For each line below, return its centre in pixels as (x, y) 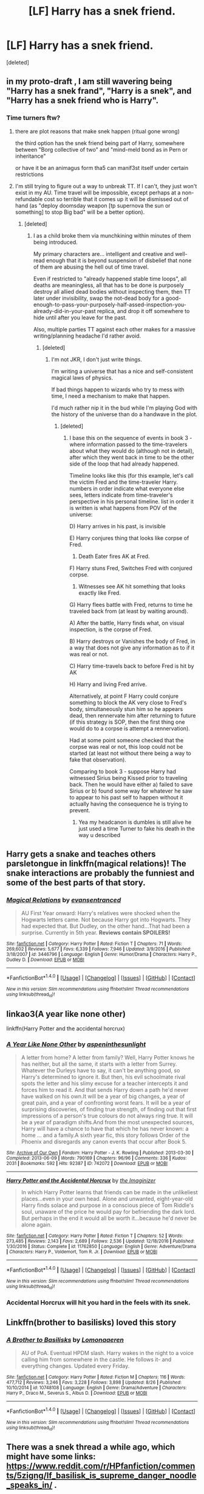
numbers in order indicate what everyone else (127, 488)
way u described (99, 835)
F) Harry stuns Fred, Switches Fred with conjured (131, 568)
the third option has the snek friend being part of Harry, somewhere (100, 143)
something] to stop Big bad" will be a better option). (80, 212)
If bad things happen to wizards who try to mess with (118, 389)
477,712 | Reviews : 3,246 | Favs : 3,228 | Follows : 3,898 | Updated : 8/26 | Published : (94, 1382)
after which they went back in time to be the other (132, 457)
